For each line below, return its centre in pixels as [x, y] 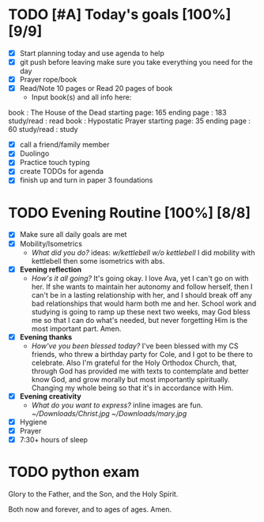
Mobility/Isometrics [51, 243]
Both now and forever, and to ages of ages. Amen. [90, 509]
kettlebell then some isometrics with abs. [98, 261]
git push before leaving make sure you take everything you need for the [136, 62]
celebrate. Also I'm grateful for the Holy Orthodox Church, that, [134, 362]
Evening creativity [50, 396]
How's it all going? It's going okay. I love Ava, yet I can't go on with [140, 278]
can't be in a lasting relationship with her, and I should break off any [142, 295]
